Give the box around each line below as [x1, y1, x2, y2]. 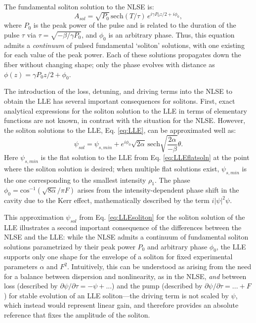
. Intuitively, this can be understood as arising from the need [67, 261, 252, 272]
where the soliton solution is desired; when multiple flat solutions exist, [4, 163, 219, 173]
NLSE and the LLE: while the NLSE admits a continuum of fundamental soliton [4, 232, 249, 242]
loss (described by [4, 281, 58, 291]
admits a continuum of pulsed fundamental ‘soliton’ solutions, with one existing [4, 40, 245, 50]
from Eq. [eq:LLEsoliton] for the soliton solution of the [79, 211, 245, 222]
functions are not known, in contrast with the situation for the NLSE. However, [4, 115, 246, 125]
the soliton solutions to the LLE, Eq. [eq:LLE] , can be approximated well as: [4, 124, 236, 135]
